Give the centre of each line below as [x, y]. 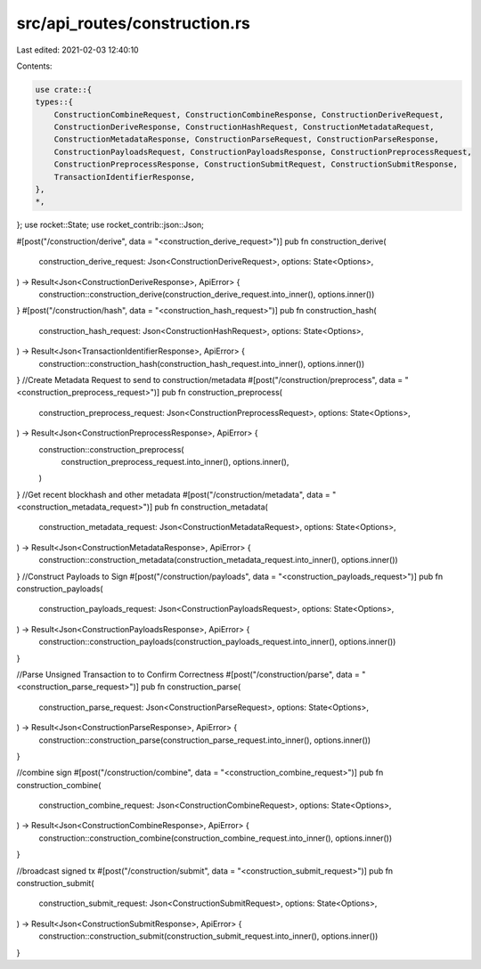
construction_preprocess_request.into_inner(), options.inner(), [175, 461]
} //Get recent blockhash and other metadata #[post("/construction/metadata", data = [173, 494]
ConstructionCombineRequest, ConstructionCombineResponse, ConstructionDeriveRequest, [249, 114]
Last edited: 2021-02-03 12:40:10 [77, 50]
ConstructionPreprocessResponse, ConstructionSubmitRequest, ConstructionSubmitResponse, [256, 164]
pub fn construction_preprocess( [222, 393]
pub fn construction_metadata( [212, 507]
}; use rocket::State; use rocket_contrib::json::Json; [110, 225]
